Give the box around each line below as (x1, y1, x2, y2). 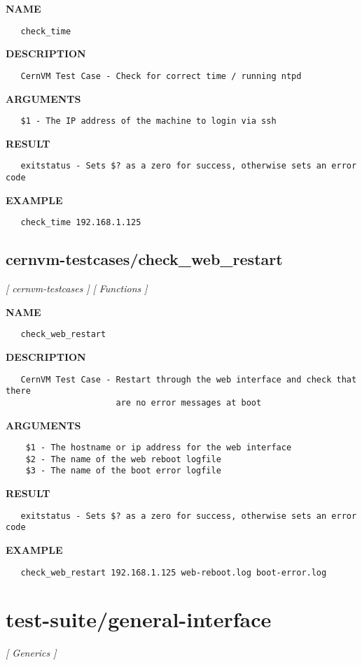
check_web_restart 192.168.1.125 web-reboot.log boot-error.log (20, 567, 327, 578)
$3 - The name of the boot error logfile (25, 466, 221, 476)
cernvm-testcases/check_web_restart (6, 248, 283, 270)
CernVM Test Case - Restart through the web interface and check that (20, 374, 357, 385)
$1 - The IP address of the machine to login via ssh (20, 116, 277, 127)
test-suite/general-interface (6, 605, 272, 634)
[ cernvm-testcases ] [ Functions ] (6, 281, 148, 296)
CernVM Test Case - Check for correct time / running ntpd (20, 71, 302, 81)
